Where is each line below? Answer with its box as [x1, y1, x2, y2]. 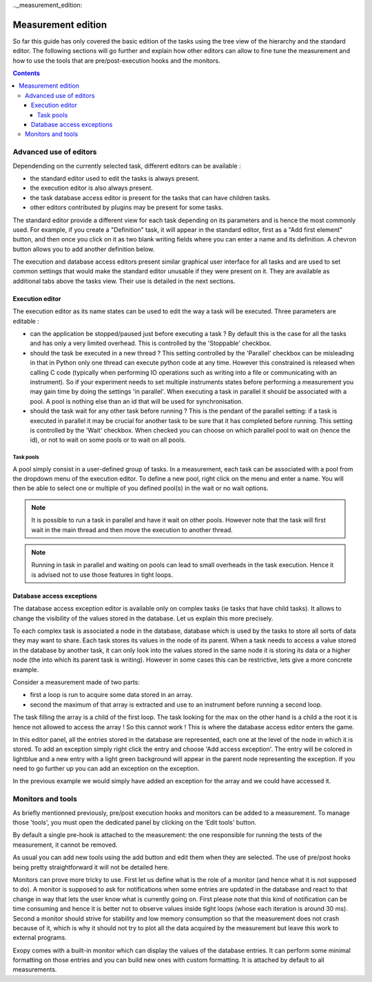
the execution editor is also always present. [30, 184, 153, 193]
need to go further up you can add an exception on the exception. [12, 765, 200, 773]
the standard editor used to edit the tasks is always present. [30, 174, 200, 182]
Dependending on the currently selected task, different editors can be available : [12, 161, 241, 170]
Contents [12, 69, 41, 77]
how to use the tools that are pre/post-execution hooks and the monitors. [12, 56, 220, 65]
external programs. [12, 934, 67, 942]
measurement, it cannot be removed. [12, 841, 118, 849]
